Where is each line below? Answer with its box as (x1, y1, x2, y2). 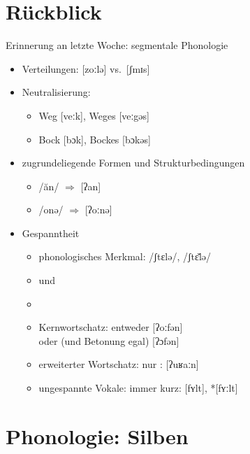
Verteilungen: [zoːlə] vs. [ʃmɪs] (22, 61, 150, 76)
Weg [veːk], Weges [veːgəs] (38, 108, 149, 122)
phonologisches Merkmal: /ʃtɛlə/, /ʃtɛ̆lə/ (38, 249, 212, 264)
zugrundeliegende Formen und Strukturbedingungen (22, 155, 245, 170)
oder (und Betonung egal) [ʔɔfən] (38, 333, 179, 348)
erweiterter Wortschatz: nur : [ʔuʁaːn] (38, 357, 199, 371)
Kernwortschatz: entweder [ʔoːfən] (38, 320, 183, 334)
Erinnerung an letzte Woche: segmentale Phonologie (6, 38, 228, 52)
